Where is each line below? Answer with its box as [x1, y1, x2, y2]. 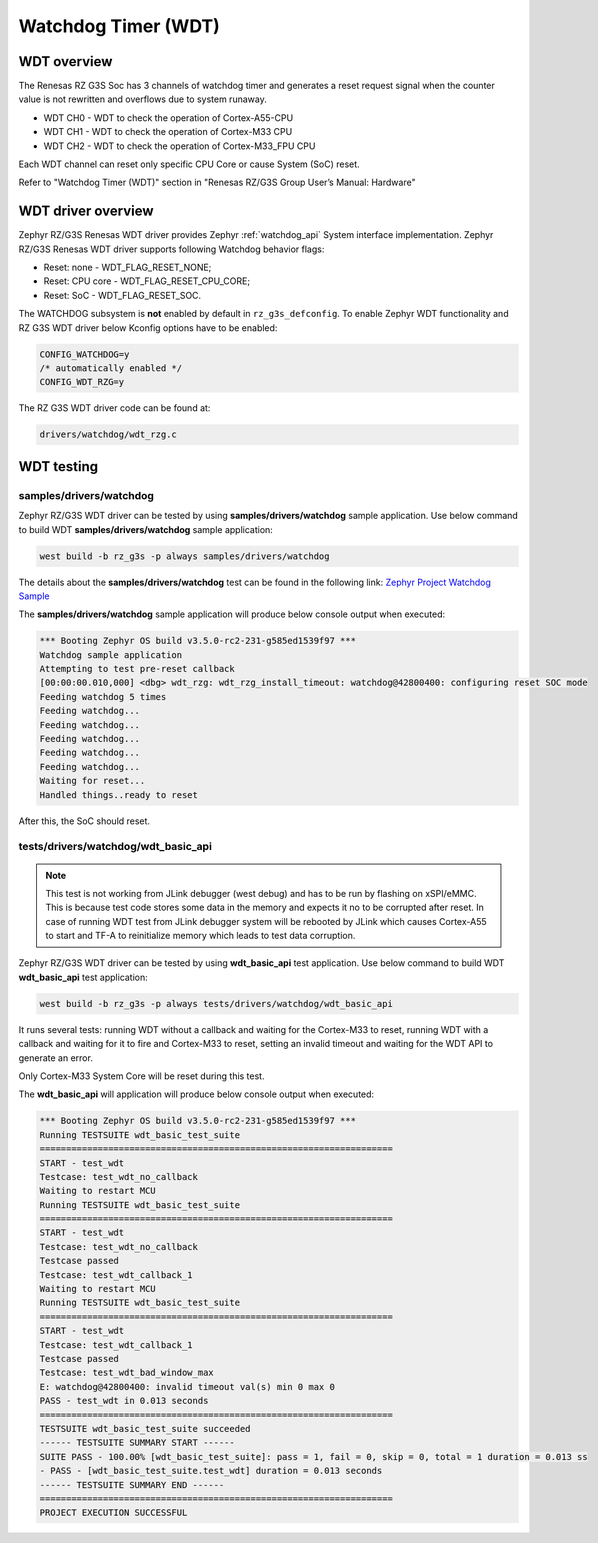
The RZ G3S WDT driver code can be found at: [18, 402, 211, 414]
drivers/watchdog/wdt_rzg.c [39, 429, 177, 440]
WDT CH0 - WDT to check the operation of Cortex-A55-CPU [43, 111, 294, 124]
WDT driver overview [18, 203, 154, 220]
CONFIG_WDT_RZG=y [39, 376, 125, 388]
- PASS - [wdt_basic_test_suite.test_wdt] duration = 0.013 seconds [39, 1465, 383, 1477]
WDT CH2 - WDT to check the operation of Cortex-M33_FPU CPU [43, 140, 316, 152]
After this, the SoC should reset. [18, 815, 150, 827]
